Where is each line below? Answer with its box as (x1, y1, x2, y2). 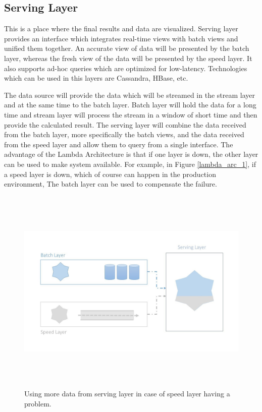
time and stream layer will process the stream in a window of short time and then (4, 109, 257, 120)
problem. (24, 398, 51, 408)
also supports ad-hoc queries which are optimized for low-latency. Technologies (4, 63, 247, 73)
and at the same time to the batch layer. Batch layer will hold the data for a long (4, 99, 256, 110)
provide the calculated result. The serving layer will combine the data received (4, 119, 246, 130)
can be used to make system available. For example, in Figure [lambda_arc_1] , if (4, 158, 256, 169)
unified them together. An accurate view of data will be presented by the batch (4, 43, 249, 53)
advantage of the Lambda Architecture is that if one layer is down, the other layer (4, 149, 258, 159)
